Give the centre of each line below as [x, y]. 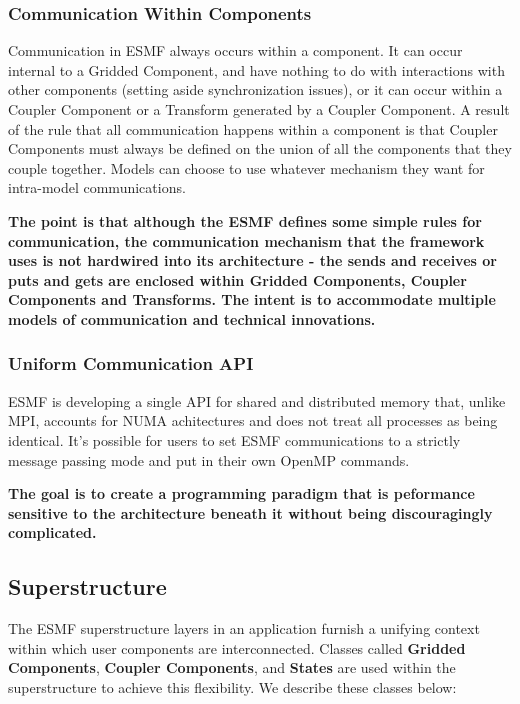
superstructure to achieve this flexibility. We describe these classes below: [232, 686]
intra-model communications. [97, 187]
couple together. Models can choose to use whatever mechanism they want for [246, 167]
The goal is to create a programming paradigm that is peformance [241, 493]
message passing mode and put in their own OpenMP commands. [209, 459]
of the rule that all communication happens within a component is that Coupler [253, 128]
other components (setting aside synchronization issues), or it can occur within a [255, 89]
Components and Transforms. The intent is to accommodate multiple [252, 299]
